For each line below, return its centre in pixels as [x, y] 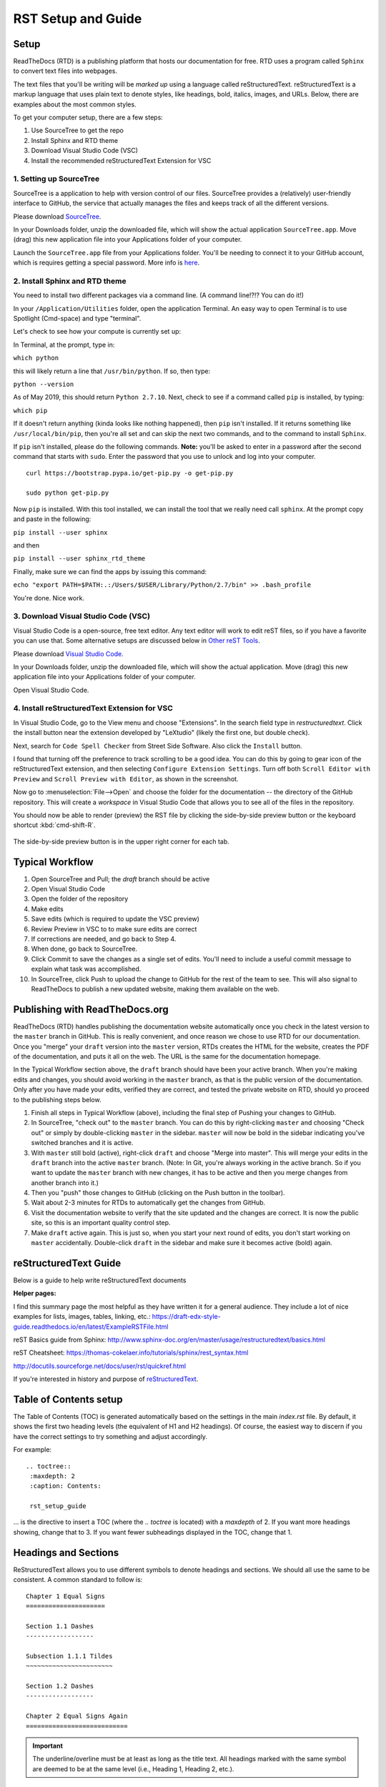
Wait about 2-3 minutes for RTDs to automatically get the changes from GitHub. [148, 1203]
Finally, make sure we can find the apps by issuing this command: [110, 571]
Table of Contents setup [68, 1399]
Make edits [47, 909]
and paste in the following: [52, 519]
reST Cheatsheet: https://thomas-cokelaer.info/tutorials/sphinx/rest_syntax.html [131, 1353]
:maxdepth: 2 [52, 1476]
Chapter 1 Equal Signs [66, 1596]
